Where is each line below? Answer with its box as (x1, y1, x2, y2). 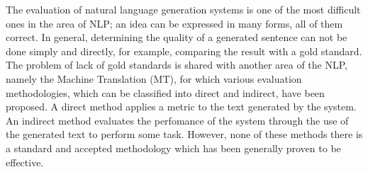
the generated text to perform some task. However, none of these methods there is (6, 127, 363, 142)
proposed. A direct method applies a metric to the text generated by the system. (6, 99, 357, 114)
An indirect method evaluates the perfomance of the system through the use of (6, 113, 349, 127)
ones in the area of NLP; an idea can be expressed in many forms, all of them (6, 16, 343, 30)
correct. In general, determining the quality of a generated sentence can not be (6, 30, 347, 45)
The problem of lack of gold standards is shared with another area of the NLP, (6, 57, 347, 72)
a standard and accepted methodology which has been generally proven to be (6, 140, 341, 155)
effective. (6, 154, 44, 169)
